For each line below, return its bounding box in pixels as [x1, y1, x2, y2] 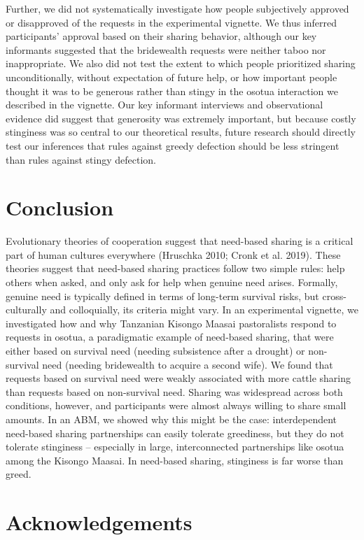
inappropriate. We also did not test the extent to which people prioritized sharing [6, 56, 356, 71]
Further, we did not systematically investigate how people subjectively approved [6, 1, 349, 15]
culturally [6, 302, 47, 317]
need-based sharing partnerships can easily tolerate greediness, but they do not [6, 425, 344, 440]
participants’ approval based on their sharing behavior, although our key [6, 29, 317, 43]
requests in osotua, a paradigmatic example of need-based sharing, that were [6, 329, 334, 344]
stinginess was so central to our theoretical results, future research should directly [6, 125, 356, 139]
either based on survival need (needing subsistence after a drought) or [6, 343, 305, 357]
